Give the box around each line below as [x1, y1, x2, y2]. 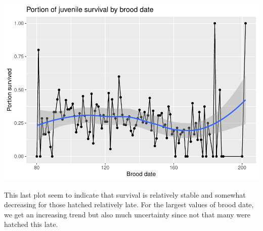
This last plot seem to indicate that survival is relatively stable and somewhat [4, 189, 246, 200]
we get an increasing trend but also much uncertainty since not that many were [4, 209, 250, 219]
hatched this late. [4, 219, 58, 229]
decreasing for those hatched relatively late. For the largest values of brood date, [4, 199, 254, 210]
